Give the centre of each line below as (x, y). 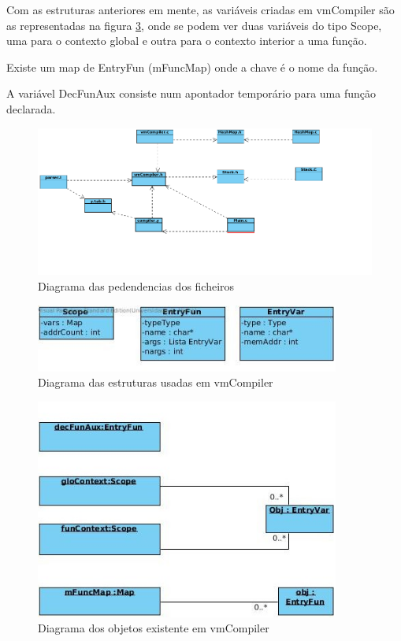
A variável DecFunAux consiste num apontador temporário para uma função (191, 93)
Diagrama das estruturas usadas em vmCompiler (156, 382)
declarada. (31, 108)
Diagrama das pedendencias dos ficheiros (136, 285)
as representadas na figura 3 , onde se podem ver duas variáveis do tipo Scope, (194, 25)
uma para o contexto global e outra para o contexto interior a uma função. (187, 41)
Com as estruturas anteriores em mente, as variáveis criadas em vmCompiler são (200, 9)
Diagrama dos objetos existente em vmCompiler (154, 628)
